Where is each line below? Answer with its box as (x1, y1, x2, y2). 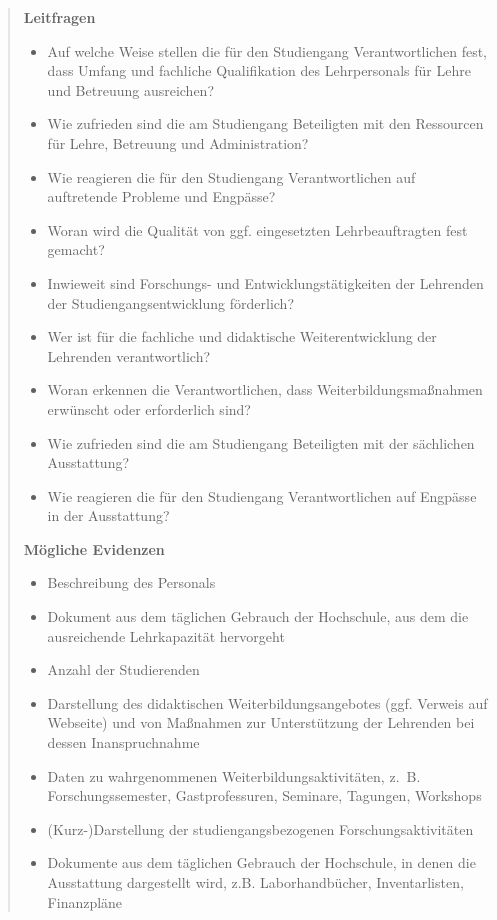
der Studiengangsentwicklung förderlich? (47, 292, 294, 313)
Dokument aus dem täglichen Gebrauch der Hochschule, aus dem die (47, 606, 469, 627)
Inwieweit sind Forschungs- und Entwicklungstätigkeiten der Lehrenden (47, 272, 484, 293)
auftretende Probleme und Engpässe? (47, 186, 276, 207)
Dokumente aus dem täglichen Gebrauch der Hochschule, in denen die (47, 852, 476, 873)
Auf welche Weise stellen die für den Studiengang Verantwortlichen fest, (47, 40, 487, 61)
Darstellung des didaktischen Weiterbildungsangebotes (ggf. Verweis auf (47, 692, 488, 713)
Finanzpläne (47, 891, 123, 912)
